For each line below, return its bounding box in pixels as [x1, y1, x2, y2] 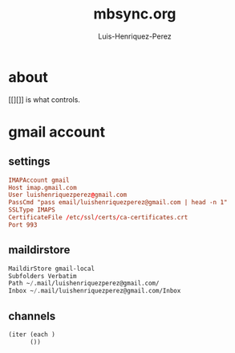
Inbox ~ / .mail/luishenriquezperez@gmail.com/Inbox [8, 287, 181, 295]
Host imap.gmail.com [8, 183, 78, 191]
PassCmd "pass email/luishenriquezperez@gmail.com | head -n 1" [8, 199, 228, 207]
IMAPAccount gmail [8, 176, 70, 184]
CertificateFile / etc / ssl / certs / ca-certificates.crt [8, 214, 188, 222]
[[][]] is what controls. [8, 94, 80, 105]
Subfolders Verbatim [8, 272, 78, 280]
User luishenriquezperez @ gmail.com [8, 191, 128, 199]
